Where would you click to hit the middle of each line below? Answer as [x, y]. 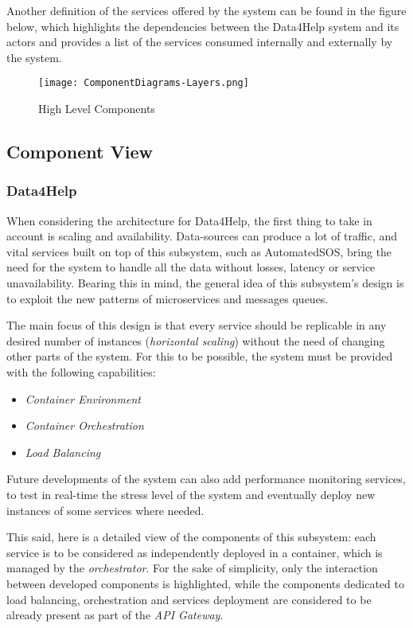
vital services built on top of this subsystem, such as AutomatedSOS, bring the [199, 251]
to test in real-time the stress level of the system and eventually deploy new [191, 494]
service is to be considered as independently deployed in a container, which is [195, 552]
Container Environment [83, 398]
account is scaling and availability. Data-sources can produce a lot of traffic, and [202, 236]
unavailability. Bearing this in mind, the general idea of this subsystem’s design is [205, 283]
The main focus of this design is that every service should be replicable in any [197, 325]
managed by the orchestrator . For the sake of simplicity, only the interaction [192, 568]
